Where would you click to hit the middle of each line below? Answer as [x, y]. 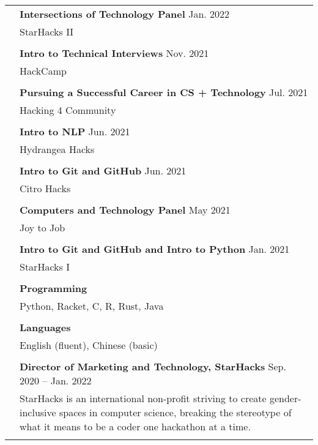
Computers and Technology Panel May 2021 [125, 210]
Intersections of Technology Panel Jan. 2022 [125, 14]
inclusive [38, 412]
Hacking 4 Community [68, 110]
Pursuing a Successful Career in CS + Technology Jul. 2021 [164, 92]
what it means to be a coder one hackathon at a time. [135, 426]
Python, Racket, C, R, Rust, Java [92, 306]
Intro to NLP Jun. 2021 [75, 131]
